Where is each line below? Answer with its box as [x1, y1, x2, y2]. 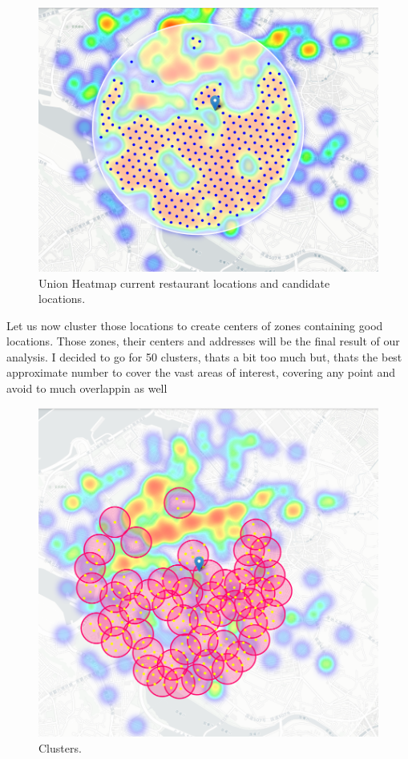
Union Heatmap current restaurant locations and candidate [38, 274, 330, 291]
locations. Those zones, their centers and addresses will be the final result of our [6, 333, 400, 349]
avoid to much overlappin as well [6, 380, 168, 397]
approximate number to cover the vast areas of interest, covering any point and [6, 364, 396, 381]
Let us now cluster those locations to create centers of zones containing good [6, 317, 383, 333]
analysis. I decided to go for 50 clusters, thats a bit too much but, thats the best [6, 348, 402, 365]
